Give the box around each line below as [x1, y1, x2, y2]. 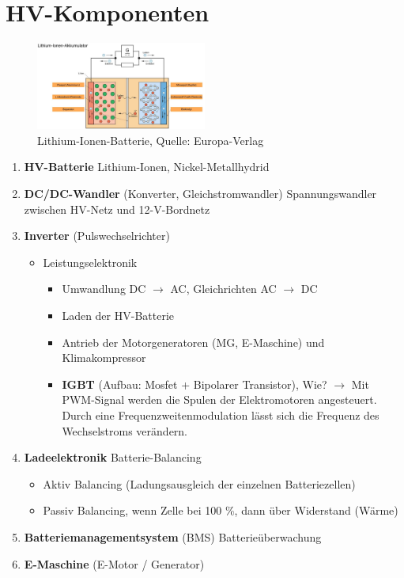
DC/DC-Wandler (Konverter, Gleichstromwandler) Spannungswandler [24, 185, 377, 201]
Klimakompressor [62, 349, 146, 366]
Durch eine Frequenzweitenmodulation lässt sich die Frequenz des [62, 406, 379, 423]
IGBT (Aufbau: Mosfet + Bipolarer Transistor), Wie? [62, 375, 327, 392]
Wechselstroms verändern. [62, 422, 188, 439]
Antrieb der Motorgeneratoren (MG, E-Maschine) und [62, 333, 325, 350]
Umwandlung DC [62, 280, 146, 297]
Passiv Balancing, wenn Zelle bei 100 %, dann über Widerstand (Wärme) [43, 502, 398, 519]
